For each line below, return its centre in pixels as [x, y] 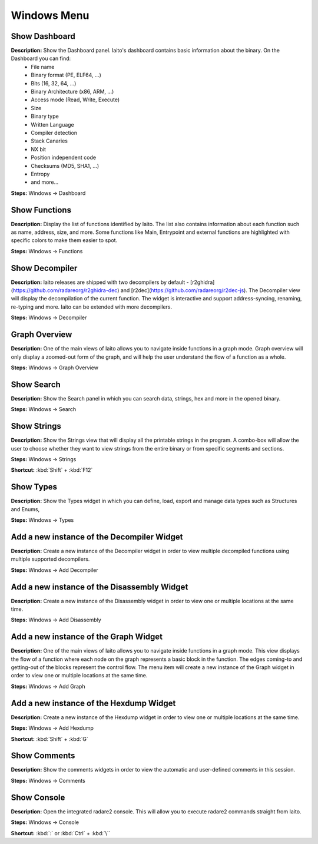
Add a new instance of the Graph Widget [87, 637]
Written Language [53, 124]
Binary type [45, 116]
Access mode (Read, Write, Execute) [75, 100]
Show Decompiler [44, 268]
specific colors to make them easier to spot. [64, 240]
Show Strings [36, 426]
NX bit [39, 149]
